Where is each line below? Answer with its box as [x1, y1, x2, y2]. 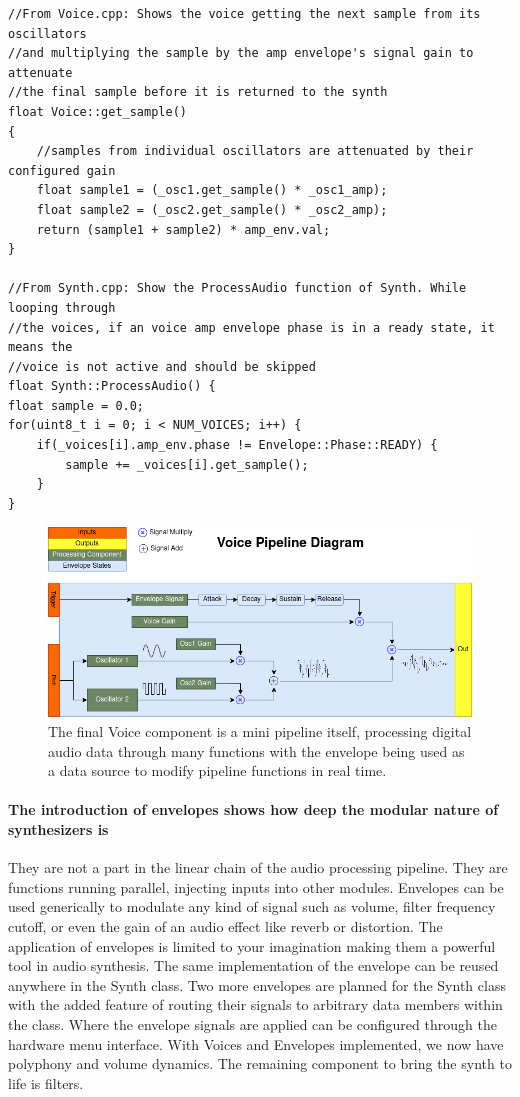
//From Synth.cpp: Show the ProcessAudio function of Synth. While [8, 281, 467, 296]
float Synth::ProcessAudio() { [8, 379, 216, 394]
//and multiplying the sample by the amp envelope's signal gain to [8, 46, 474, 61]
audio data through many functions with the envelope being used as [48, 740, 465, 761]
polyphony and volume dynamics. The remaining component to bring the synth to [8, 1053, 512, 1074]
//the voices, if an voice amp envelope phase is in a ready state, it [8, 320, 495, 335]
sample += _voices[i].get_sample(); [65, 457, 309, 472]
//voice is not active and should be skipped [8, 359, 316, 374]
